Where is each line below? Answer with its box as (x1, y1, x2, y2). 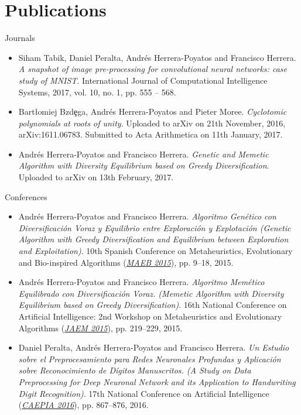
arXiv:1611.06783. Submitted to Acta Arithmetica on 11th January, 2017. (18, 128, 283, 140)
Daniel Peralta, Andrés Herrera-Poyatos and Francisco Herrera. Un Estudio (18, 341, 289, 354)
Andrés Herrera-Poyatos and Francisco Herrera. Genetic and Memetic (18, 148, 269, 160)
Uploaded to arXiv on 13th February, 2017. (18, 171, 174, 183)
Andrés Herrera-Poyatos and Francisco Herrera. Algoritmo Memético (18, 276, 265, 288)
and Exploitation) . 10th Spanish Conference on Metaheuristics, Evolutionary (18, 245, 293, 257)
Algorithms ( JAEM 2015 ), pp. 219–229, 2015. (18, 321, 183, 334)
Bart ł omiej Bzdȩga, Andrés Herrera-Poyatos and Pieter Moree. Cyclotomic (18, 105, 287, 118)
